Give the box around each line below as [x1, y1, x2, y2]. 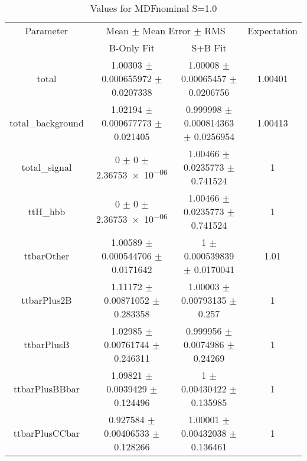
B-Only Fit [109, 41, 155, 54]
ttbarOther [24, 249, 70, 262]
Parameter [25, 24, 68, 37]
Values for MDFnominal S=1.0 [90, 1, 217, 15]
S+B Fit [191, 41, 227, 54]
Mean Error [142, 24, 191, 37]
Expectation [247, 24, 298, 37]
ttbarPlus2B [21, 293, 72, 307]
